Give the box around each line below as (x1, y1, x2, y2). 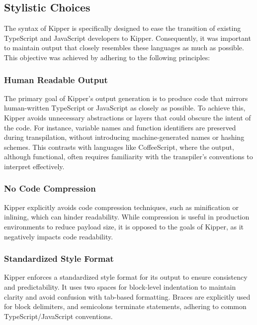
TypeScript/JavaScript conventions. (4, 311, 113, 321)
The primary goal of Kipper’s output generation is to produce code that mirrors (4, 93, 248, 103)
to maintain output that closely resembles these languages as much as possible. (4, 42, 244, 53)
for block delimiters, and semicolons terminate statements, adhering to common (4, 301, 247, 312)
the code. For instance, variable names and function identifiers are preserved (4, 122, 236, 132)
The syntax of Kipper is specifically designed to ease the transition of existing (4, 23, 241, 33)
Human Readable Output (4, 73, 108, 86)
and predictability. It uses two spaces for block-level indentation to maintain (4, 281, 236, 292)
